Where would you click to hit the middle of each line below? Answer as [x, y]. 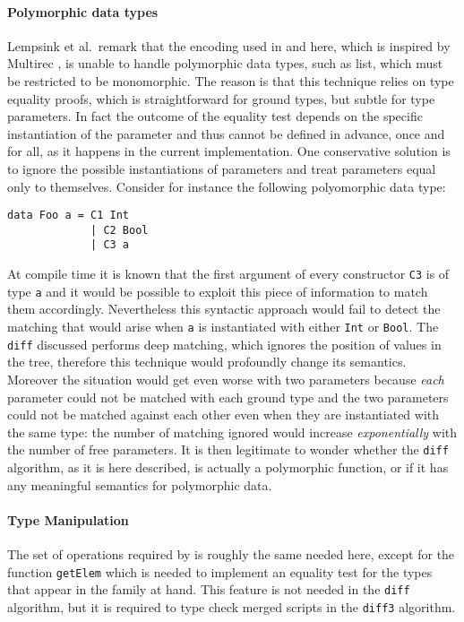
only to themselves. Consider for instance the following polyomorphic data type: [227, 186]
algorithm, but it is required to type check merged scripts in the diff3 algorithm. [232, 606]
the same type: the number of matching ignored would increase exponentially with [232, 432]
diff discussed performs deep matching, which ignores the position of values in [224, 344]
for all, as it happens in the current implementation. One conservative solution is [229, 151]
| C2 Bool [120, 230]
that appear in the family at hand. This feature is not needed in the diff [209, 589]
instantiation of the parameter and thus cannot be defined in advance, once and [226, 133]
